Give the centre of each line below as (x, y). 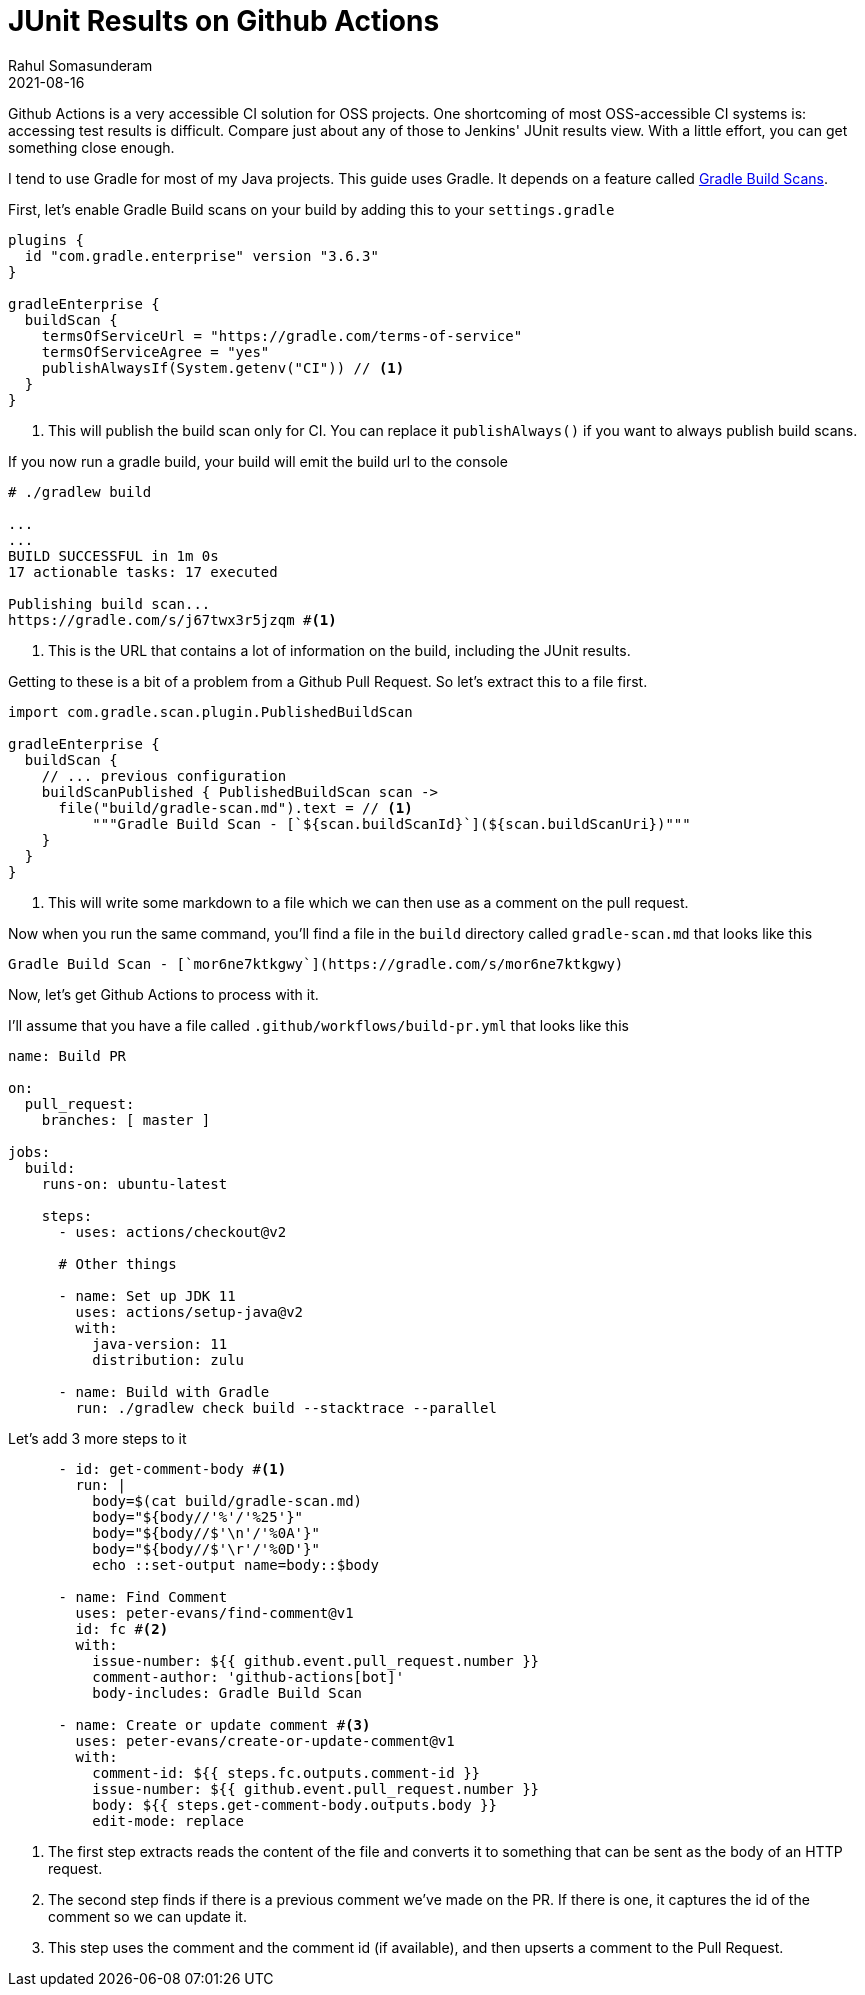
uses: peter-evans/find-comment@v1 (214, 1612)
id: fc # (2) (122, 1628)
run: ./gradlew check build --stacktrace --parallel (286, 1407)
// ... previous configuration (164, 775)
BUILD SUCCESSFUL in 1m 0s (113, 555)
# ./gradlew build (80, 491)
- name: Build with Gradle (164, 1391)
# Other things (117, 1263)
